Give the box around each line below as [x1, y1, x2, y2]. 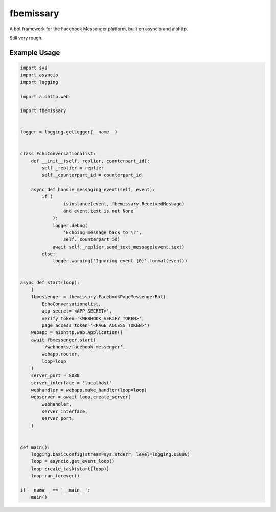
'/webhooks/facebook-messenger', [41, 344, 126, 350]
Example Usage [9, 48, 60, 57]
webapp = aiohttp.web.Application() [31, 330, 123, 336]
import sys [20, 64, 48, 71]
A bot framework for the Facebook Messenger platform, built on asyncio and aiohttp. [9, 26, 188, 32]
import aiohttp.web [20, 94, 69, 99]
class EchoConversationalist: [20, 151, 96, 157]
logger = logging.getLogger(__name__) [20, 129, 118, 135]
